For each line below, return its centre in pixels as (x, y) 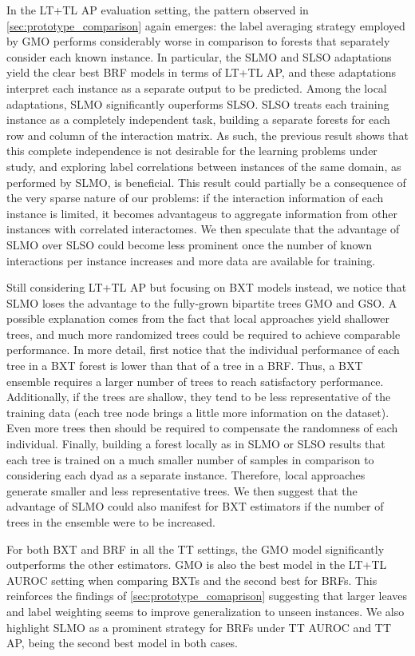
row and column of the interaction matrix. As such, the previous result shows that (207, 135)
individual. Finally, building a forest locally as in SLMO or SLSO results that (196, 444)
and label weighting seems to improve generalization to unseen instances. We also (206, 611)
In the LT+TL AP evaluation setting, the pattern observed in (158, 10)
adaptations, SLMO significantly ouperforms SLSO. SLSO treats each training (198, 103)
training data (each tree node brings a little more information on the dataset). (198, 412)
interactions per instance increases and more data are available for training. (191, 260)
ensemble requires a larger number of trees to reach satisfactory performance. (195, 381)
